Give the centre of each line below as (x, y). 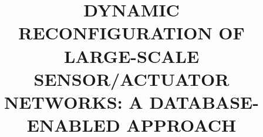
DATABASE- (204, 101)
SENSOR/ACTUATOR (131, 78)
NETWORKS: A (74, 101)
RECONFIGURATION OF (131, 33)
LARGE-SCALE (131, 56)
